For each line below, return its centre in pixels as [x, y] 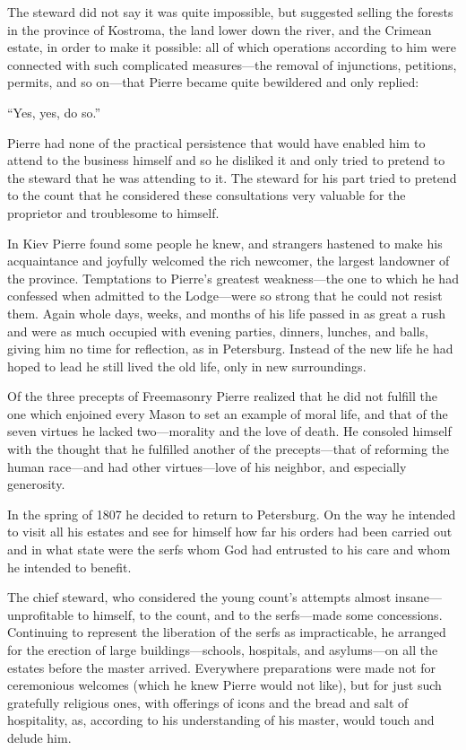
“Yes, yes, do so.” [54, 112]
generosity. [36, 484]
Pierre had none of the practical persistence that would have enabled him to [216, 142]
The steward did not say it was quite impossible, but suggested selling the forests [230, 12]
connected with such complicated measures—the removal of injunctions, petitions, [232, 64]
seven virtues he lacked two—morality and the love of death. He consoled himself [229, 431]
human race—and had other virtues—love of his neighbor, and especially [207, 466]
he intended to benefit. [69, 567]
